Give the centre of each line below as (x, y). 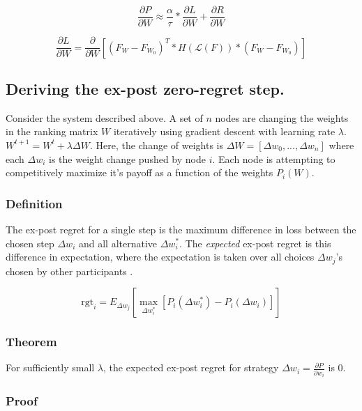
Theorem (31, 342)
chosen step (30, 243)
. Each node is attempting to (274, 158)
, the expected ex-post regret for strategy (191, 367)
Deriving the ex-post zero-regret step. (145, 88)
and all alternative (118, 243)
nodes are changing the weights (282, 117)
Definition (34, 203)
